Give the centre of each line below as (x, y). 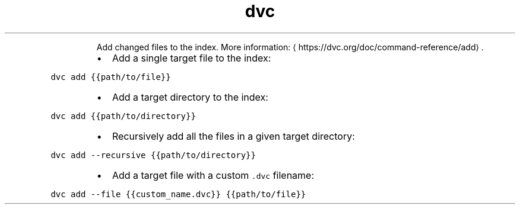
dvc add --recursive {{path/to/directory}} (153, 155)
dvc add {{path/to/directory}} (123, 116)
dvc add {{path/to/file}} (111, 77)
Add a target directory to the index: (190, 97)
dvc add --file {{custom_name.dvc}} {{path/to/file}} (178, 194)
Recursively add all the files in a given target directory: (233, 136)
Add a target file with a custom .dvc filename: (213, 175)
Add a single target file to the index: (191, 58)
